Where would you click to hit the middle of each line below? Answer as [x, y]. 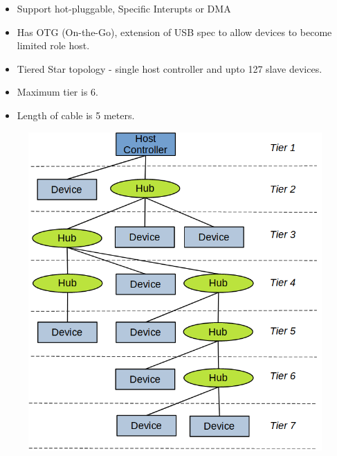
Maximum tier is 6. [57, 92]
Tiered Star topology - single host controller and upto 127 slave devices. [170, 68]
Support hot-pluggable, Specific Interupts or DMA [124, 8]
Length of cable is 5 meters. [76, 115]
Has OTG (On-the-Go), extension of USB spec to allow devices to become [174, 32]
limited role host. [53, 45]
